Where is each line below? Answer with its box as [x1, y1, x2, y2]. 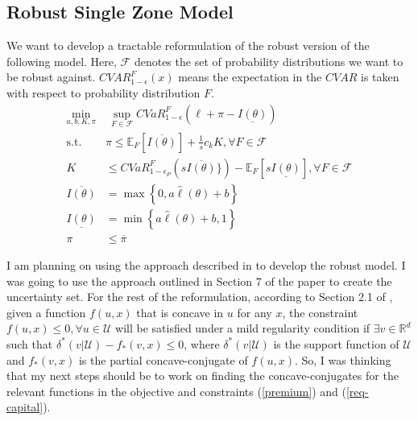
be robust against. [6, 68, 96, 85]
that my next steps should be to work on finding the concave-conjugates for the [6, 367, 399, 384]
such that [6, 335, 53, 352]
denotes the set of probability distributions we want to [134, 52, 404, 69]
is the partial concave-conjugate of [78, 351, 248, 368]
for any [237, 303, 272, 320]
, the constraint [282, 303, 358, 320]
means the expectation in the [178, 68, 322, 85]
